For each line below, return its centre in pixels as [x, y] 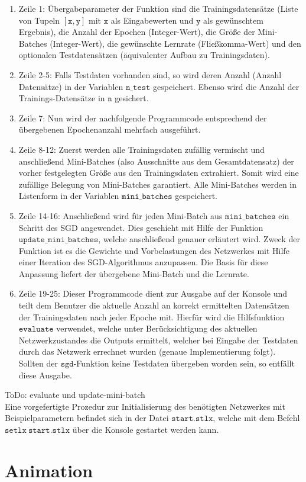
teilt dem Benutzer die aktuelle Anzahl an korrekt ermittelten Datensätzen [154, 305]
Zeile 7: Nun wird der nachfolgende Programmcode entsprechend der [143, 118]
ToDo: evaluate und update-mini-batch [75, 395]
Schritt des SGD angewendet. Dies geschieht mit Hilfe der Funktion [141, 227]
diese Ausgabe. [45, 375]
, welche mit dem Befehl [256, 418]
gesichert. [132, 98]
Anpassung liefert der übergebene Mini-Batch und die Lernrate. [134, 273]
